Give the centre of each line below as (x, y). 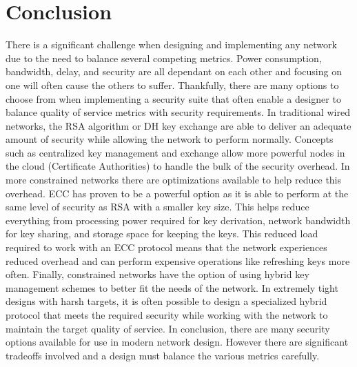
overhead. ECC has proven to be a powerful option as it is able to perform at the (177, 193)
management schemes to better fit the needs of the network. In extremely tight (172, 287)
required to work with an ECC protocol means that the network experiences (166, 247)
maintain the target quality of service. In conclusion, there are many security (168, 328)
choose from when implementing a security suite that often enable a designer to (173, 98)
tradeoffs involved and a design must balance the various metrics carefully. (163, 355)
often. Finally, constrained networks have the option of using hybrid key (157, 274)
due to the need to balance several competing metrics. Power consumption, (164, 58)
